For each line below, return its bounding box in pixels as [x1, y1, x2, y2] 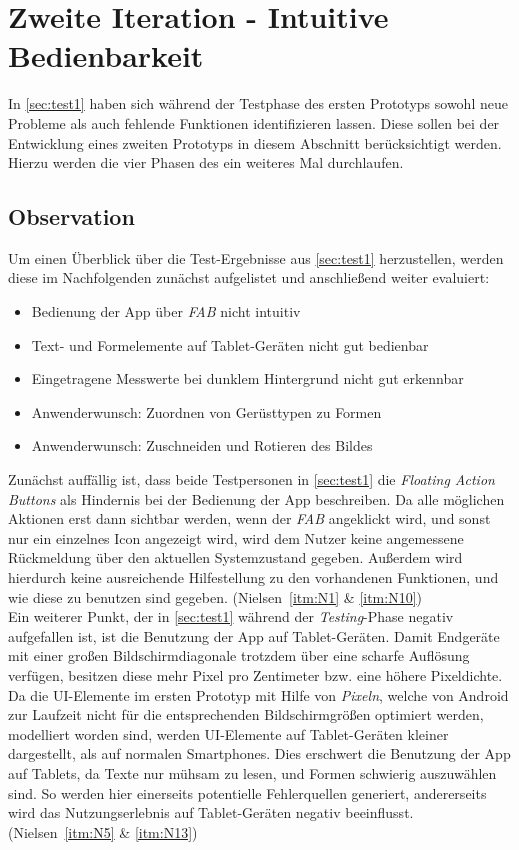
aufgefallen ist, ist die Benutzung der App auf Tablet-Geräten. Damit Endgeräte [8, 625, 500, 646]
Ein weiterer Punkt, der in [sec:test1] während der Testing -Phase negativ [8, 606, 454, 627]
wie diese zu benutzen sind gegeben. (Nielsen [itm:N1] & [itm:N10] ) [8, 586, 423, 607]
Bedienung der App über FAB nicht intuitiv [31, 301, 301, 322]
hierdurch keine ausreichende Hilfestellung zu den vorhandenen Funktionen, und [8, 567, 499, 588]
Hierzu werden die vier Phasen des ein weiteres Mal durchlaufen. [8, 152, 404, 173]
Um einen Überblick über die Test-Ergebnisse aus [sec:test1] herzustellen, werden [8, 247, 504, 268]
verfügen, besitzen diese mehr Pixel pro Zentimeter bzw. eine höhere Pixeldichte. [8, 664, 503, 685]
